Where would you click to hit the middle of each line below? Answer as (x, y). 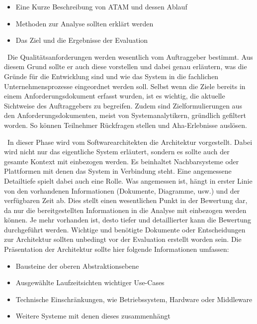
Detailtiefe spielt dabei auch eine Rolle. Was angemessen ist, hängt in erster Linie (128, 180)
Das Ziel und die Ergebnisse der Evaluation (82, 40)
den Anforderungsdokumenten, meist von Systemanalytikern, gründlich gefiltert (125, 115)
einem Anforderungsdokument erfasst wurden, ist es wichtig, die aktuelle (115, 96)
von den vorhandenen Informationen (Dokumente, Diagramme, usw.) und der (122, 190)
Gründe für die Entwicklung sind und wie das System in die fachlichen (111, 76)
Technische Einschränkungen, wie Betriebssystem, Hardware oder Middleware (134, 299)
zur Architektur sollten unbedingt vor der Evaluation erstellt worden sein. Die (123, 239)
